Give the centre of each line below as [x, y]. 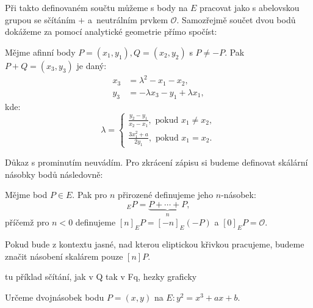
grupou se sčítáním [40, 19]
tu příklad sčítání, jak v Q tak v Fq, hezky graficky [101, 277]
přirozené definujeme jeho [166, 195]
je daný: [92, 65]
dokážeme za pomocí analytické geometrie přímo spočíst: [111, 31]
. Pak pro [90, 195]
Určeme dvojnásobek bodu [55, 297]
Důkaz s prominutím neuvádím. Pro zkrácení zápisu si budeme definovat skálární [156, 162]
